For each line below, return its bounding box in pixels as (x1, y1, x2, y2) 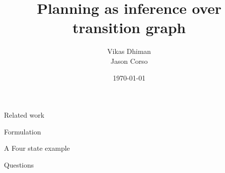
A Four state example (4, 143, 70, 153)
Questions (4, 159, 34, 170)
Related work (4, 110, 45, 120)
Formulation (4, 126, 41, 136)
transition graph (73, 17, 186, 38)
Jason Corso (110, 55, 148, 66)
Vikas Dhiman (107, 46, 151, 56)
